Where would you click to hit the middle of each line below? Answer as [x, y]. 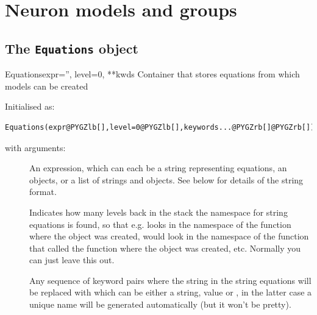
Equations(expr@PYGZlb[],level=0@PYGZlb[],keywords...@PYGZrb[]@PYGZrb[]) [160, 127]
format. [43, 192]
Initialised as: [30, 106]
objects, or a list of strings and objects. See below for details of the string [166, 179]
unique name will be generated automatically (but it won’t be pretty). [160, 304]
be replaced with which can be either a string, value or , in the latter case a [171, 292]
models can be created [47, 86]
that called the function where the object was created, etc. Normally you [165, 248]
